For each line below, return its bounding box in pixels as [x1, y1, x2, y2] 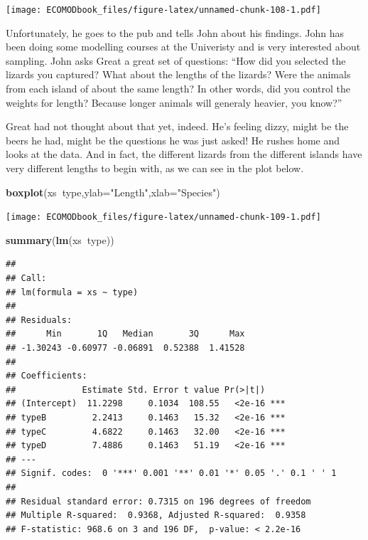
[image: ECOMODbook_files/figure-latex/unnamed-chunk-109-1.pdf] [6, 212, 321, 223]
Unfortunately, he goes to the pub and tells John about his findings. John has [6, 25, 345, 40]
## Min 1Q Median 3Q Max [6, 329, 245, 339]
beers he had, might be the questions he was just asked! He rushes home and [6, 132, 340, 147]
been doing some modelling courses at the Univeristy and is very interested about [6, 39, 361, 54]
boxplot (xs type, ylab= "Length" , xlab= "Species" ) [6, 184, 220, 199]
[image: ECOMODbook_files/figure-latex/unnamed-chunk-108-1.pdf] [6, 5, 321, 15]
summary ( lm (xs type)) [6, 232, 114, 247]
